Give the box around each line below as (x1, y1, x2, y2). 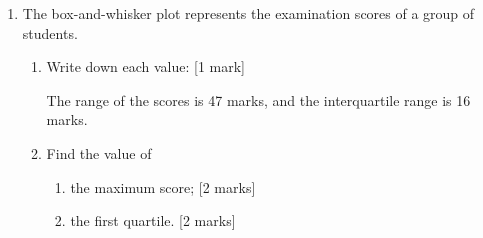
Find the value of (46, 142, 152, 163)
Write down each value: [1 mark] (46, 56, 246, 77)
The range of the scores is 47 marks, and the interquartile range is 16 (46, 89, 471, 110)
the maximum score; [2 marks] (70, 176, 256, 197)
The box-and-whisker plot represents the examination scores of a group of (22, 3, 475, 23)
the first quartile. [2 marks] (70, 210, 236, 231)
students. (22, 22, 78, 43)
